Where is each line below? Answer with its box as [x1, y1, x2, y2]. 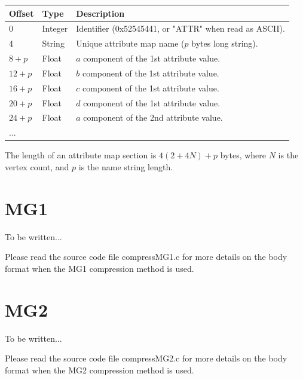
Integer [42, 22, 68, 35]
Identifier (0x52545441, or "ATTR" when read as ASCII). [76, 22, 285, 35]
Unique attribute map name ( [76, 37, 185, 50]
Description [76, 7, 125, 19]
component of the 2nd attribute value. [83, 111, 223, 124]
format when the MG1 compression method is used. [5, 262, 194, 274]
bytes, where [220, 149, 267, 161]
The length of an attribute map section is [5, 149, 157, 161]
